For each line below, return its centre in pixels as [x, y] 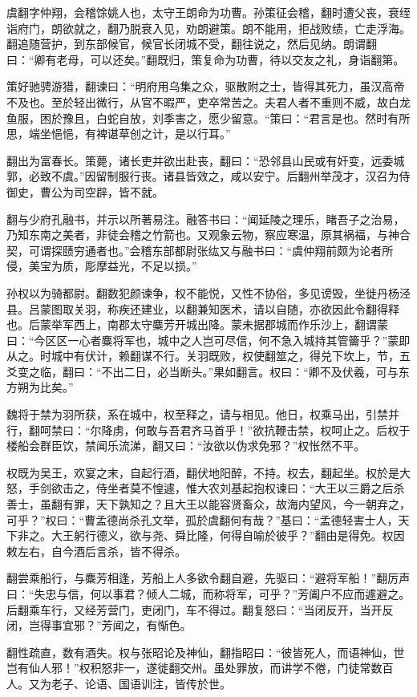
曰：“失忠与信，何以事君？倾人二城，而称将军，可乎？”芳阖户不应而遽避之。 [208, 594]
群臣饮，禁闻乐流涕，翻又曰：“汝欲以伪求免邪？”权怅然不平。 [202, 446]
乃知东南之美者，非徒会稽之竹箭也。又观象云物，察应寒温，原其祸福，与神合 [208, 235]
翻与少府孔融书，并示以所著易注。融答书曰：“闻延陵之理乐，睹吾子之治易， [206, 219]
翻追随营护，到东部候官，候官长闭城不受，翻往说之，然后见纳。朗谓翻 [192, 44]
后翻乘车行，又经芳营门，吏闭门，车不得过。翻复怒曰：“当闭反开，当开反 [200, 609]
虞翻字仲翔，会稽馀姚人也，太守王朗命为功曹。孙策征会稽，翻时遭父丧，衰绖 [208, 12]
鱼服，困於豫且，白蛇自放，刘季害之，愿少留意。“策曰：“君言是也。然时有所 [208, 118]
